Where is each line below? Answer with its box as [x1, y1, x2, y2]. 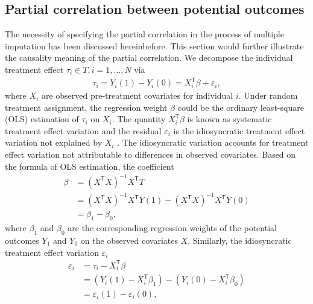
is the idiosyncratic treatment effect [173, 124, 305, 137]
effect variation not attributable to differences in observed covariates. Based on [5, 148, 296, 161]
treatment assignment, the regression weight [5, 101, 168, 113]
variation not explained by [5, 136, 103, 149]
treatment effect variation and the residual [5, 124, 162, 137]
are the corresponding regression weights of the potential [68, 222, 277, 234]
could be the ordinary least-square [177, 101, 304, 113]
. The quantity [112, 113, 166, 125]
